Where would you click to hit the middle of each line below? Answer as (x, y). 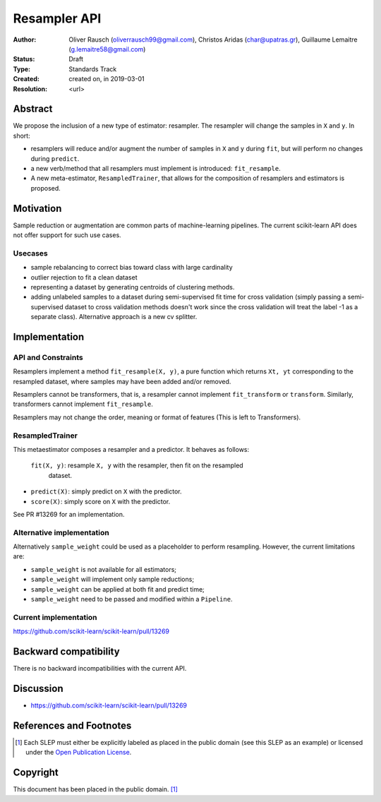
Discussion (38, 688)
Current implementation (55, 617)
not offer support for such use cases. (67, 235)
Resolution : (30, 89)
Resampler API (57, 18)
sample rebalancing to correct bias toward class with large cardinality (132, 268)
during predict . (55, 158)
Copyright (36, 773)
